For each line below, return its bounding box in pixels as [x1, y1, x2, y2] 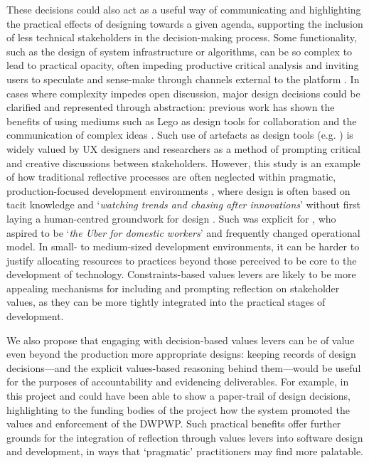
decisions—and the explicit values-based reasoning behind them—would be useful [6, 360, 361, 375]
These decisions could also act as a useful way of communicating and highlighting [6, 2, 361, 16]
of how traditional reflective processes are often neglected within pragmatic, [6, 169, 336, 184]
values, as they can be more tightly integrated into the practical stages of [6, 294, 326, 309]
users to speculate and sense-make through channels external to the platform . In [6, 71, 360, 86]
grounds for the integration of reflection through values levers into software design [6, 430, 363, 445]
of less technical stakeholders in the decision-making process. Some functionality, [6, 30, 357, 45]
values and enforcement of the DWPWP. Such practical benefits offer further [6, 416, 341, 431]
